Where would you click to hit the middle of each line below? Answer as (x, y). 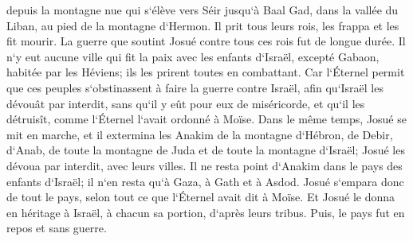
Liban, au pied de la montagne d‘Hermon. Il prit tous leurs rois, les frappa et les (203, 25)
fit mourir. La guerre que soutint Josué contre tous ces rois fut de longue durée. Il (206, 41)
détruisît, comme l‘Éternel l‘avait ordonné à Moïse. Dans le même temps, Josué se (206, 119)
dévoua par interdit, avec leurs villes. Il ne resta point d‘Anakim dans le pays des (205, 165)
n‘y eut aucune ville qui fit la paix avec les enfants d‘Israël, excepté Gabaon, (193, 56)
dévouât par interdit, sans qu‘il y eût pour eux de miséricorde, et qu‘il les (186, 103)
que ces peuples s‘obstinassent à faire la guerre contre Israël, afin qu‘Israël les (195, 87)
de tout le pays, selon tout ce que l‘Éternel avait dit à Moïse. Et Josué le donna (201, 197)
